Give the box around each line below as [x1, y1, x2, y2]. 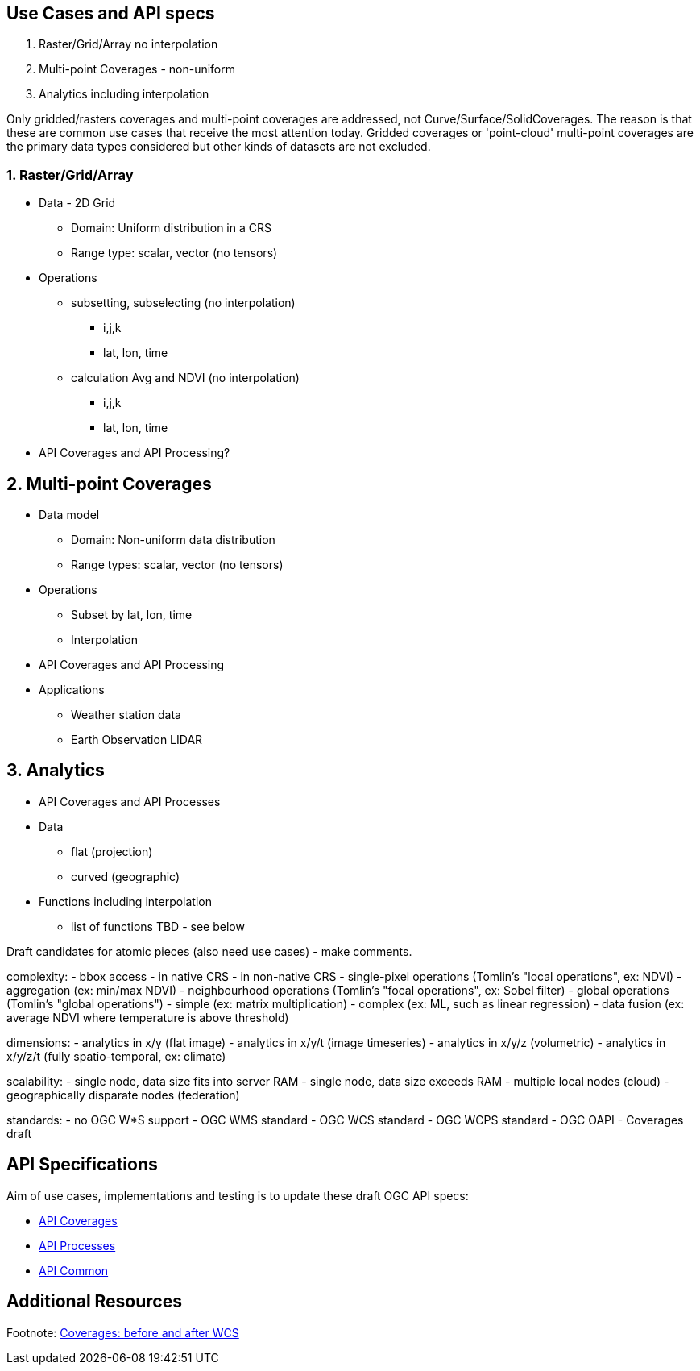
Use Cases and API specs [6, 3, 215, 23]
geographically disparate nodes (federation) [6, 1087, 240, 1102]
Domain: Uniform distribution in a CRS [71, 221, 271, 235]
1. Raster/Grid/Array [6, 166, 134, 183]
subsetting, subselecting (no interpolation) [71, 296, 296, 310]
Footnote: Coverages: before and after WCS [6, 1325, 239, 1340]
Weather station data [71, 708, 181, 722]
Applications [39, 683, 105, 697]
